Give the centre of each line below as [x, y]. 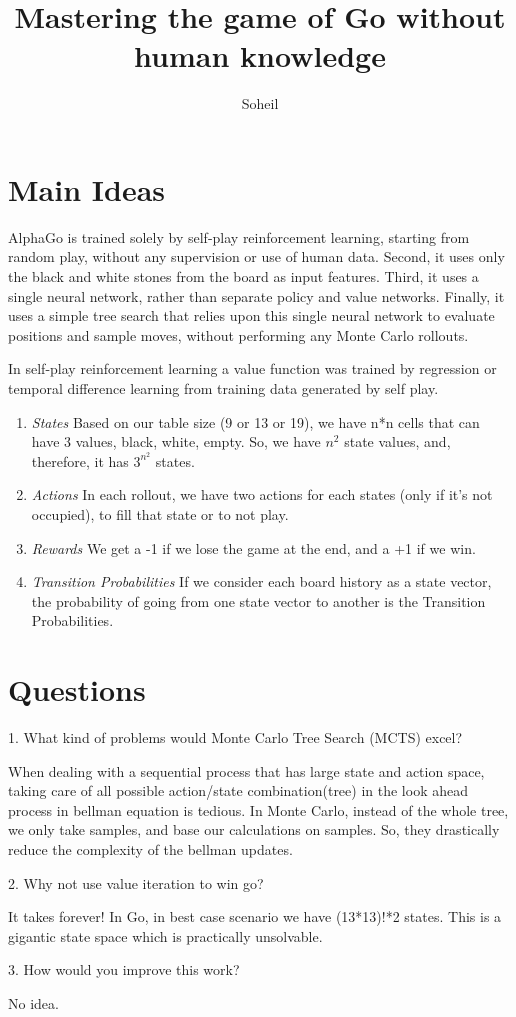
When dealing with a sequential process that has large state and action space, [246, 770]
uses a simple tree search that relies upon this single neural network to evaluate [251, 315]
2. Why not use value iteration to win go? [136, 882]
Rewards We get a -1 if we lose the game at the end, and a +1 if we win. [253, 547]
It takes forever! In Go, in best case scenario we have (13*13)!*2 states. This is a [255, 916]
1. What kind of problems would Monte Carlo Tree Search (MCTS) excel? [235, 737]
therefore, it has [80, 460]
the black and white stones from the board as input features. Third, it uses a [243, 276]
